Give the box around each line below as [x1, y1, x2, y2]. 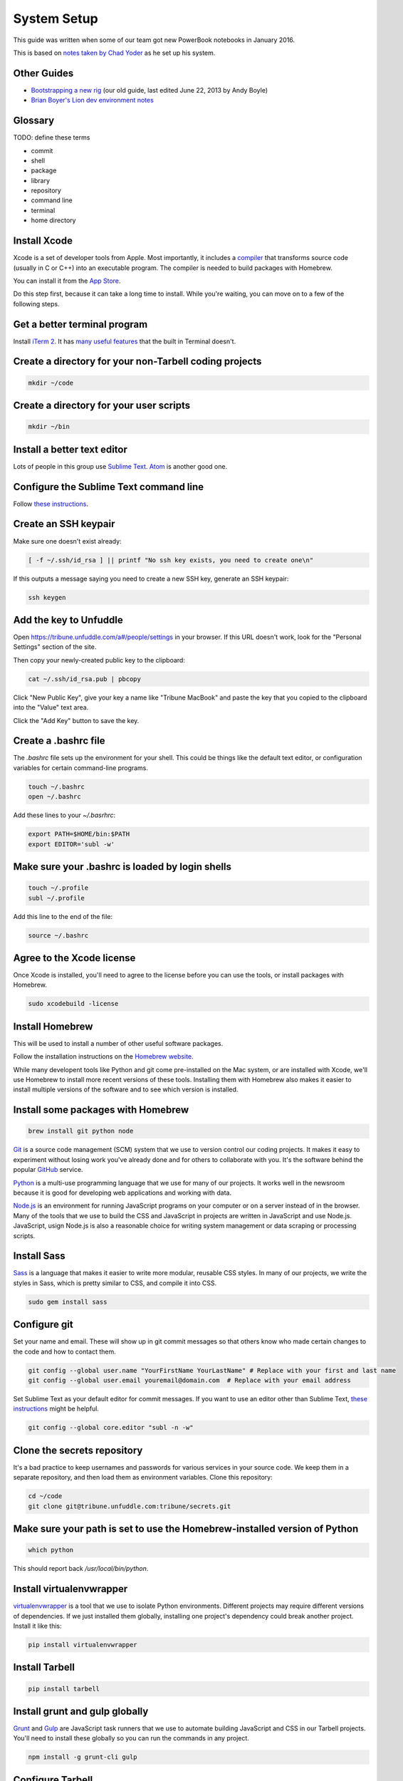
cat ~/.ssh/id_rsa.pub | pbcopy [28, 675, 142, 683]
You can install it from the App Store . [13, 276, 121, 285]
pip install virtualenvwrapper [28, 1641, 138, 1648]
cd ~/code [28, 1492, 63, 1500]
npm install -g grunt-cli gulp [28, 1753, 138, 1761]
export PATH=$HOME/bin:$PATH [28, 830, 130, 838]
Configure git [13, 1319, 74, 1331]
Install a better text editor [13, 443, 128, 455]
